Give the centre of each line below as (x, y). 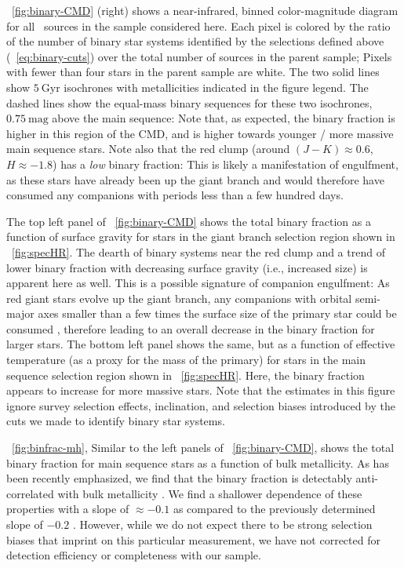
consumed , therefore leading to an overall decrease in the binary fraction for (191, 328)
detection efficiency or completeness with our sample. (134, 555)
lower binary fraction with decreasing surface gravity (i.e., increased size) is (187, 267)
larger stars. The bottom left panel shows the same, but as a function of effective (201, 344)
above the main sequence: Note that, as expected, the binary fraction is (224, 118)
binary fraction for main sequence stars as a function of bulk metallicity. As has (198, 462)
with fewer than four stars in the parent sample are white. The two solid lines (193, 72)
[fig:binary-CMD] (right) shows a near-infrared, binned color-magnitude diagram (205, 10)
